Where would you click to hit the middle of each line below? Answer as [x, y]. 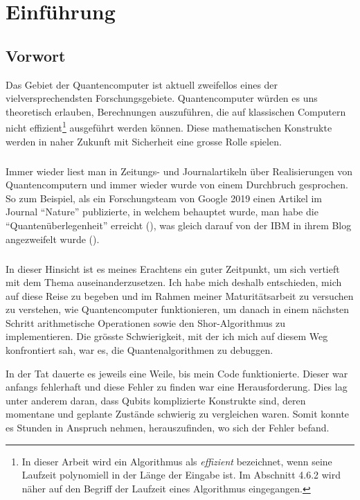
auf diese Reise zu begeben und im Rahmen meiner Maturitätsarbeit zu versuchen [180, 295]
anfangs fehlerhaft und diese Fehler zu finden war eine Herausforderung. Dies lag [177, 387]
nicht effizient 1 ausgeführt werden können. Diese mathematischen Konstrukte [169, 127]
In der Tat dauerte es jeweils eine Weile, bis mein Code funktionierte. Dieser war [177, 373]
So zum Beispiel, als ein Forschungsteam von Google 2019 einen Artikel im [164, 198]
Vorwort [36, 55]
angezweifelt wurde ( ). [53, 239]
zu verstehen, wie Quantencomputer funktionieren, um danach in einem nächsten [178, 309]
